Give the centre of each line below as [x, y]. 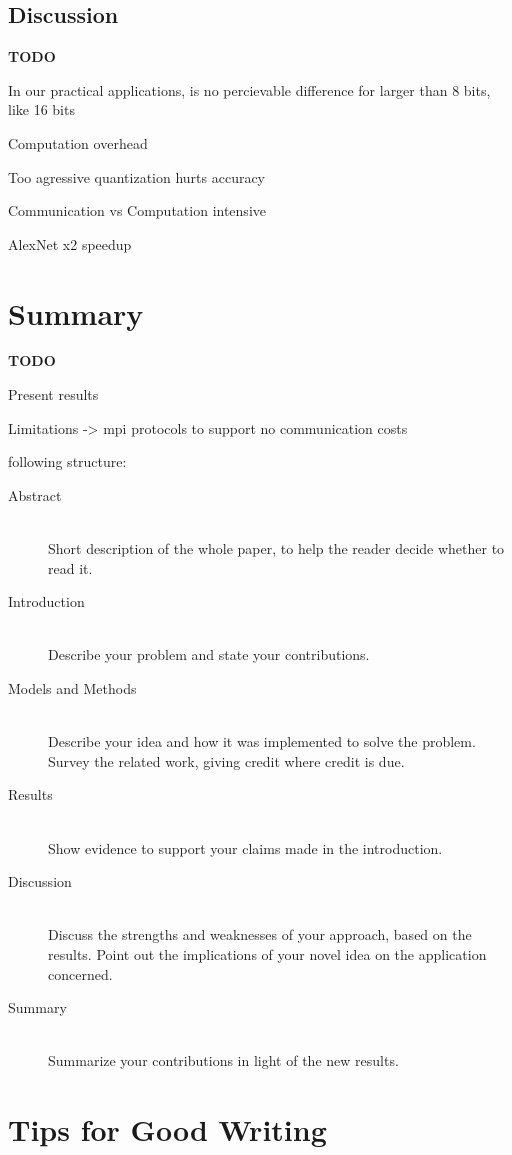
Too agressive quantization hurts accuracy [137, 176]
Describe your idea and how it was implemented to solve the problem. [262, 741]
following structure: [67, 461]
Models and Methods [72, 688]
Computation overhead [78, 142]
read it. [70, 567]
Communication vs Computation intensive [137, 210]
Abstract [35, 494]
